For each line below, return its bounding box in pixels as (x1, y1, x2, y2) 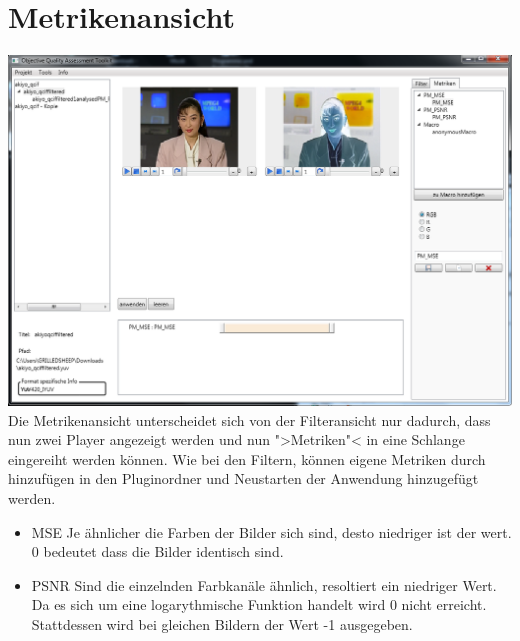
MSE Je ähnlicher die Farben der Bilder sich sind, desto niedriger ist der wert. (31, 521, 512, 542)
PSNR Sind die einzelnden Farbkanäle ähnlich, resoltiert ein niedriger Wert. (31, 574, 497, 595)
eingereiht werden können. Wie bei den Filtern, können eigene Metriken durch (8, 448, 486, 469)
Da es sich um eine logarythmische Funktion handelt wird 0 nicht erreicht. (31, 594, 487, 615)
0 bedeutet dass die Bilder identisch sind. (31, 541, 284, 562)
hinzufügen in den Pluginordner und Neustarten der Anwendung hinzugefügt (8, 468, 479, 489)
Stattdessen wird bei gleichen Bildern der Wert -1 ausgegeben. (31, 613, 413, 634)
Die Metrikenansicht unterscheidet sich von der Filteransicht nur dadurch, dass (8, 409, 491, 430)
